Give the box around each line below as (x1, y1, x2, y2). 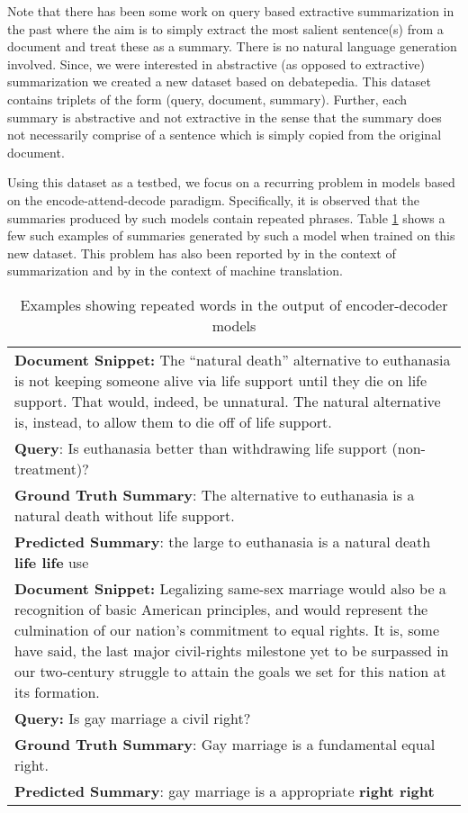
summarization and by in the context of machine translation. (7, 261, 343, 280)
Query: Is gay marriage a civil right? (14, 707, 251, 728)
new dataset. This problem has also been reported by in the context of (7, 243, 396, 262)
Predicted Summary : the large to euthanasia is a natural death (14, 530, 431, 552)
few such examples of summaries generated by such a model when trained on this (7, 226, 455, 245)
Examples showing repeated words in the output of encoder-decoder (20, 294, 448, 315)
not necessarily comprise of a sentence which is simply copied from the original (7, 125, 442, 144)
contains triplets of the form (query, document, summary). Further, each (7, 89, 408, 108)
